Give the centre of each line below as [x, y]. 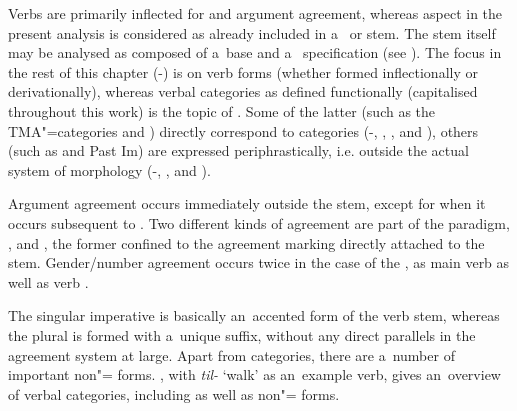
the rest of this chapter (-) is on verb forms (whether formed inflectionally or [243, 71]
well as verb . [48, 281]
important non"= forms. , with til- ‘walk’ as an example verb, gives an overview [254, 374]
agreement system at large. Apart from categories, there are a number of [231, 354]
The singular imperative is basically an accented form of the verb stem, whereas [254, 315]
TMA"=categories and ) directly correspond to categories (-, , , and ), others [243, 130]
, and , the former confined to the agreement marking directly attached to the [246, 242]
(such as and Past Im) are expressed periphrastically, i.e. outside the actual [238, 150]
